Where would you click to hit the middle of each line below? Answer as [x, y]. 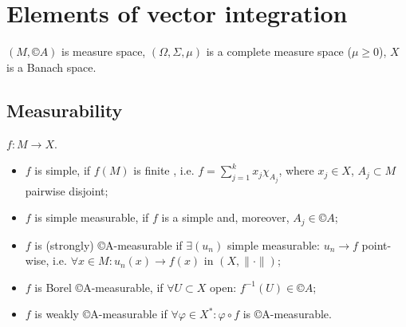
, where [296, 170]
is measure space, [104, 51]
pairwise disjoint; [67, 190]
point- [376, 244]
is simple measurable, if [92, 217]
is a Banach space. [51, 67]
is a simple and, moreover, [225, 217]
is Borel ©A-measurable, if [99, 287]
